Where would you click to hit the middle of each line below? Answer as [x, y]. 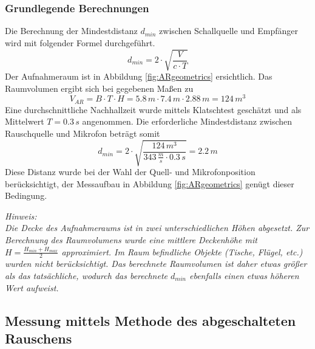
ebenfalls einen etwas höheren [244, 275]
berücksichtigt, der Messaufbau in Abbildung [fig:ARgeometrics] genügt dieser [150, 183]
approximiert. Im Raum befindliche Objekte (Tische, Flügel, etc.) [182, 251]
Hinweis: [21, 216]
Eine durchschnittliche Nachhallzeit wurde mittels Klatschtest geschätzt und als [153, 109]
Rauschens [39, 338]
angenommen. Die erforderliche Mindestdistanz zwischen [187, 121]
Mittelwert [25, 121]
